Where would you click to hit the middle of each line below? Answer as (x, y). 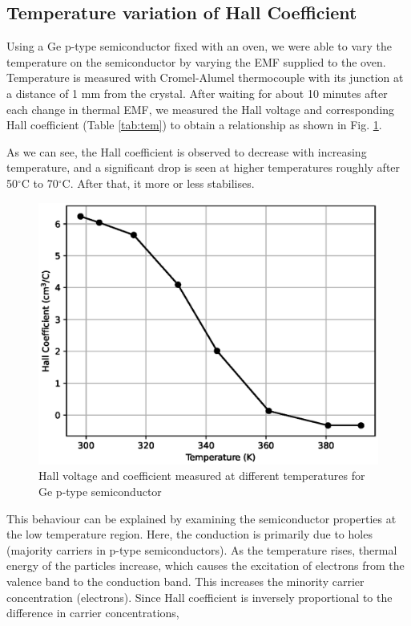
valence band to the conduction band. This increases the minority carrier (185, 581)
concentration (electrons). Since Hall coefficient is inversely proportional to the (199, 597)
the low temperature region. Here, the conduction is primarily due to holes (189, 534)
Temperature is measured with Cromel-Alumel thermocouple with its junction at (205, 77)
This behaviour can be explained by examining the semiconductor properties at (201, 518)
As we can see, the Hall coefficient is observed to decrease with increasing (187, 151)
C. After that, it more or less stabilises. (158, 183)
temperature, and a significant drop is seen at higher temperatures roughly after (203, 167)
